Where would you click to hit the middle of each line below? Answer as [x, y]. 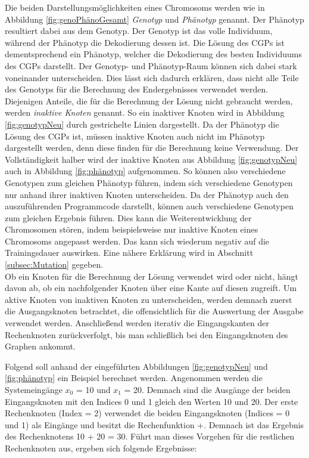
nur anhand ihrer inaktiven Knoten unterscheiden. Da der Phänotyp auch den [147, 194]
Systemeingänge [34, 389]
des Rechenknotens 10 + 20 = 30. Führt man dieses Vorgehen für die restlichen [150, 436]
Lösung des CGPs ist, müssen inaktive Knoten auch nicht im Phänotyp [135, 136]
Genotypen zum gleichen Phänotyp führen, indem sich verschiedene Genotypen [149, 182]
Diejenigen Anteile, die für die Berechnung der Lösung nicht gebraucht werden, [149, 100]
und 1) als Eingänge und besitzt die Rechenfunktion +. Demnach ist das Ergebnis [154, 424]
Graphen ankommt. [40, 346]
